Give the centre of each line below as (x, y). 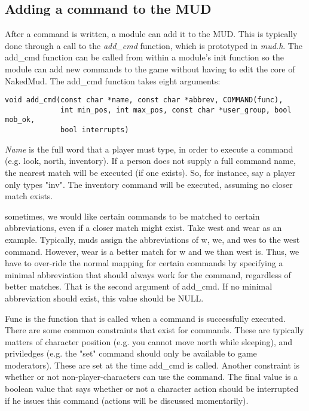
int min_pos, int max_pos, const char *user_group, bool (176, 110)
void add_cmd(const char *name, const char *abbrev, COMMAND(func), (144, 100)
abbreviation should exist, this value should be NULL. (104, 298)
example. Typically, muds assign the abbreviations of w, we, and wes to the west (152, 239)
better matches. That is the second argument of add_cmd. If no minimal (139, 286)
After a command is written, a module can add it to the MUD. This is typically (151, 34)
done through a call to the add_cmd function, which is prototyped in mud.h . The (154, 45)
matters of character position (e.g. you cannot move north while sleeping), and (149, 341)
